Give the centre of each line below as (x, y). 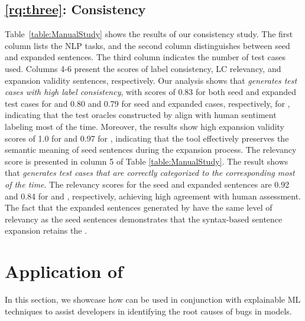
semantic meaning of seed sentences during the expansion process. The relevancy (151, 150)
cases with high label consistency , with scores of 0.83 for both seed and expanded (151, 92)
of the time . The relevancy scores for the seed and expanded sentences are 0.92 (147, 184)
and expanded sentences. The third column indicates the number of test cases (145, 57)
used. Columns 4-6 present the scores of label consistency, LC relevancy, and (143, 68)
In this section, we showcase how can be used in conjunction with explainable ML (153, 299)
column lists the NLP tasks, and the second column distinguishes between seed (147, 45)
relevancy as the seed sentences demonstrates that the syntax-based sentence (144, 219)
